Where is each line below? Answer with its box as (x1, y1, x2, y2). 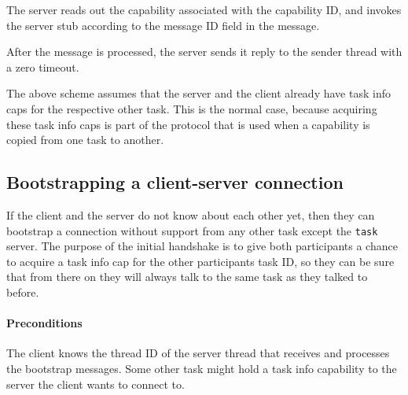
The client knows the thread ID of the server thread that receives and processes (6, 345, 390, 361)
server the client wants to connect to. (6, 375, 185, 392)
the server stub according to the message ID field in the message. (6, 17, 320, 33)
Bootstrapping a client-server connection (6, 170, 344, 194)
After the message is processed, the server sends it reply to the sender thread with (6, 43, 402, 60)
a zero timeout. (6, 58, 79, 75)
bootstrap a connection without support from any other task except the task (6, 222, 378, 238)
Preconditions (6, 315, 83, 331)
